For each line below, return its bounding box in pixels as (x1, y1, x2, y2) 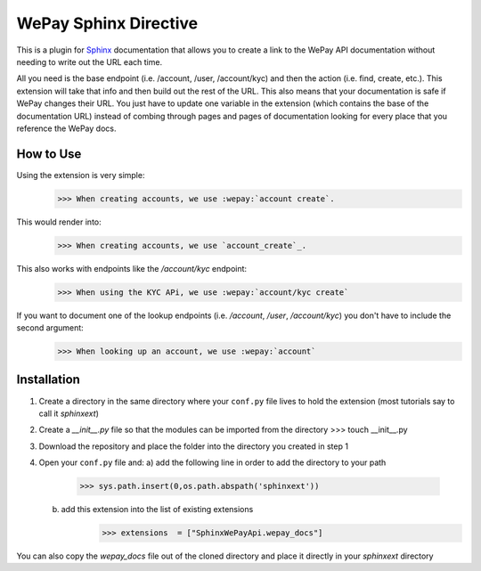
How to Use (16, 146, 82, 161)
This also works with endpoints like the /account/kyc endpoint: (16, 263, 248, 273)
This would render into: (16, 216, 102, 227)
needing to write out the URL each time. (16, 56, 163, 67)
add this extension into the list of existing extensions (61, 504, 254, 515)
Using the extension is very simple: (16, 169, 145, 180)
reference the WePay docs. (16, 123, 117, 134)
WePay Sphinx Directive (16, 13, 199, 33)
